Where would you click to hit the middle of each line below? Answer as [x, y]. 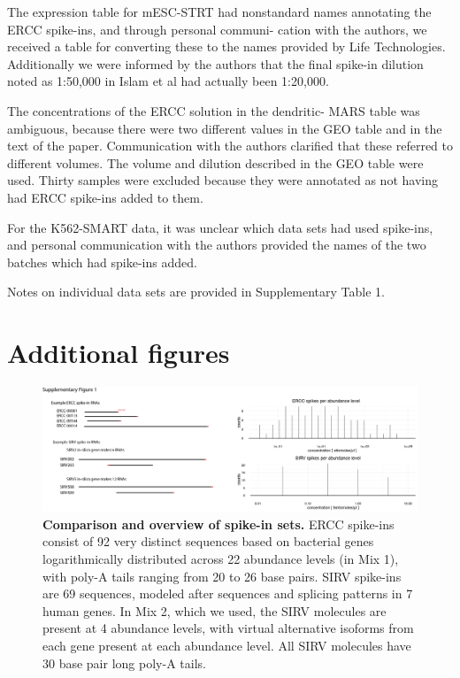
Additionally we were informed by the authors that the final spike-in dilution [215, 63]
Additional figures [119, 353]
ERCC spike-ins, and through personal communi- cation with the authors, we [217, 29]
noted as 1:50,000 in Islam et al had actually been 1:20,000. [168, 81]
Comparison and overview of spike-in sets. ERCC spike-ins [218, 524]
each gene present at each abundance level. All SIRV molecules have [227, 645]
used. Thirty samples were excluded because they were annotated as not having [222, 180]
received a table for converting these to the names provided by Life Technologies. [226, 46]
